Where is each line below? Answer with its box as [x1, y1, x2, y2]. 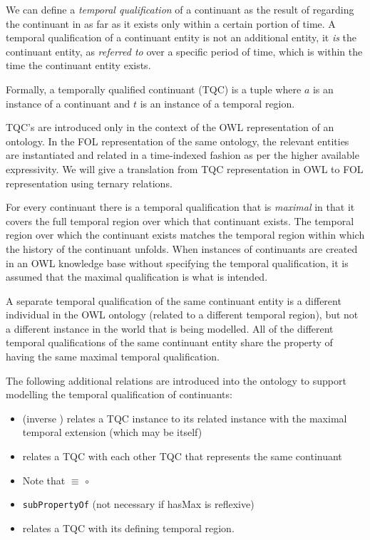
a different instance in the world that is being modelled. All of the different [6, 321, 334, 336]
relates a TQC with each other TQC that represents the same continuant [22, 449, 342, 464]
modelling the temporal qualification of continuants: [6, 387, 232, 402]
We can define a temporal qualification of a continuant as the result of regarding [6, 2, 354, 16]
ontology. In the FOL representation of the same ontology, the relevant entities [6, 133, 349, 148]
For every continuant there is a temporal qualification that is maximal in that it [6, 199, 355, 214]
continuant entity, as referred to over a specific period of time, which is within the [6, 43, 363, 58]
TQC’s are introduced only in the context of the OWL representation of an [6, 120, 334, 135]
